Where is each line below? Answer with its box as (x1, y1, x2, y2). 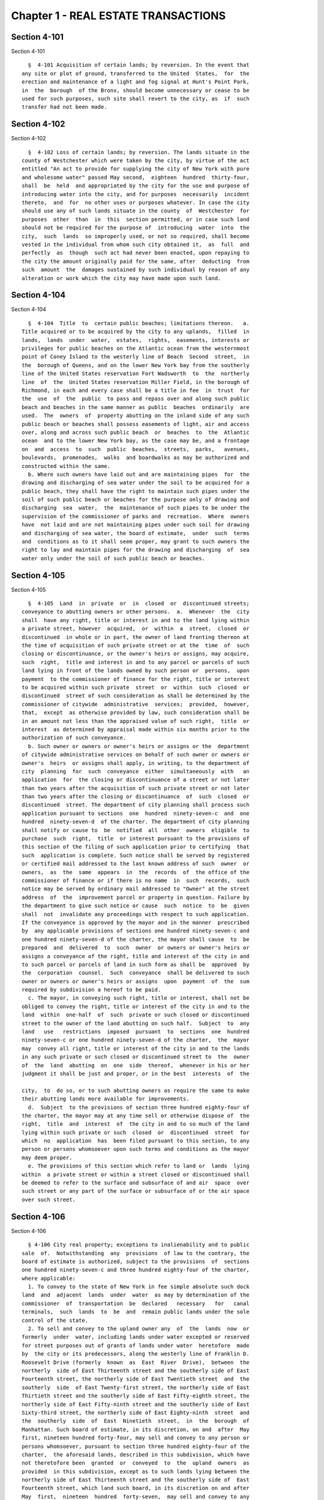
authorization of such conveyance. (22, 734, 127, 741)
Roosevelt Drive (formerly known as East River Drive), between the (22, 1359, 250, 1366)
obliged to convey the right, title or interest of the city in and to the (22, 1003, 250, 1010)
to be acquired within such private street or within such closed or (22, 684, 250, 691)
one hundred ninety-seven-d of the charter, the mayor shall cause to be (22, 936, 250, 943)
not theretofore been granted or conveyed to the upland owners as (22, 1460, 250, 1466)
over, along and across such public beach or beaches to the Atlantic (22, 429, 250, 436)
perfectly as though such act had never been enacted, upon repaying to (22, 250, 250, 256)
